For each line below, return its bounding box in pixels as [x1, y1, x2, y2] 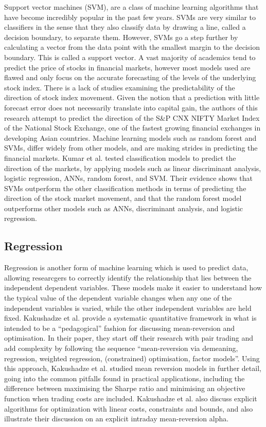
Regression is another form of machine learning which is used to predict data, [4, 262, 249, 273]
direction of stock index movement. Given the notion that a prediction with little [4, 92, 260, 103]
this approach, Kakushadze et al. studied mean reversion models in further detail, [4, 363, 261, 374]
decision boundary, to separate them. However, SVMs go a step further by [4, 31, 238, 42]
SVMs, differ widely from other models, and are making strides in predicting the [4, 142, 258, 153]
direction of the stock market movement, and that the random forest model [4, 193, 242, 203]
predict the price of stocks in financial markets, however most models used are [4, 62, 251, 72]
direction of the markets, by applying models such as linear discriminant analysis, [4, 162, 261, 173]
